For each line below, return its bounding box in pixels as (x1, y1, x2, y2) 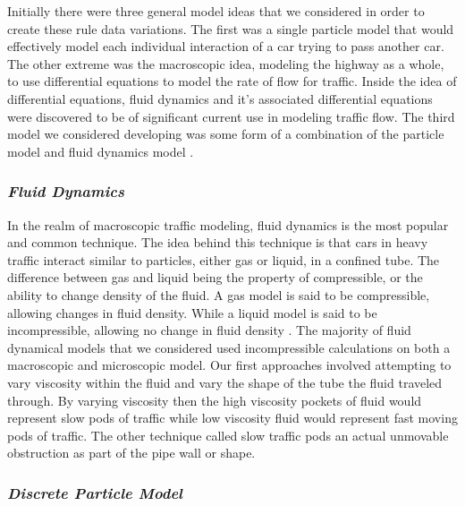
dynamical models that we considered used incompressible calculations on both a (7, 338, 451, 356)
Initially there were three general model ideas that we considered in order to (7, 2, 425, 20)
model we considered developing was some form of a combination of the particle (7, 124, 444, 143)
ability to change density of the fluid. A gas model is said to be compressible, (7, 285, 430, 304)
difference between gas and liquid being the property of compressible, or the (7, 268, 423, 287)
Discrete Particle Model (7, 481, 182, 503)
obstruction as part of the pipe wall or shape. (7, 443, 256, 462)
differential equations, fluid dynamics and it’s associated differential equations (7, 89, 433, 107)
